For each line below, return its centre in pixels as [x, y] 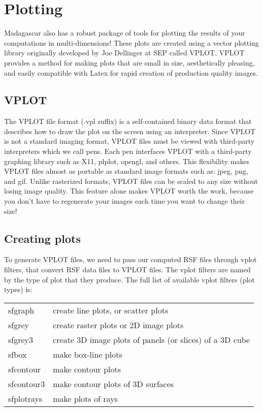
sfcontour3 [27, 384]
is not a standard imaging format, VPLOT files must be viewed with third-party [129, 141]
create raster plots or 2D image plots [118, 325]
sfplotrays [25, 398]
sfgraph [21, 310]
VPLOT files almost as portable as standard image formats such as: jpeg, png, [126, 171]
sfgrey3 [21, 339]
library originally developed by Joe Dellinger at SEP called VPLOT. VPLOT [124, 53]
